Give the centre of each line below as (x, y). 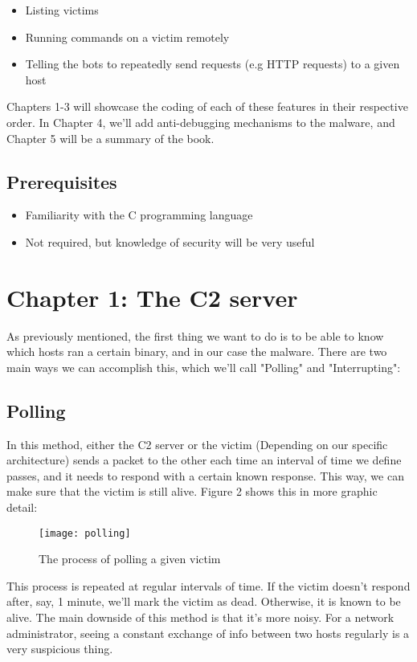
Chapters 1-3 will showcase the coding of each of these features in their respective (207, 106)
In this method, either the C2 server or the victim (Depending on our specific (197, 444)
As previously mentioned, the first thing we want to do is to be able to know (195, 335)
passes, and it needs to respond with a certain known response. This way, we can (205, 475)
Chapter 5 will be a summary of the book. (110, 138)
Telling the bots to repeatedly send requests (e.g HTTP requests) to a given (213, 64)
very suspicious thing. (60, 649)
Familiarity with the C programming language (139, 215)
